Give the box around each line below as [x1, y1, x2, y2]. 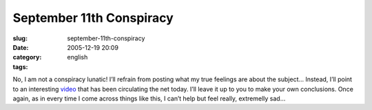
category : [12, 53, 42, 61]
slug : [12, 34, 28, 42]
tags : [12, 62, 28, 71]
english [67, 53, 88, 61]
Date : [12, 43, 29, 51]
